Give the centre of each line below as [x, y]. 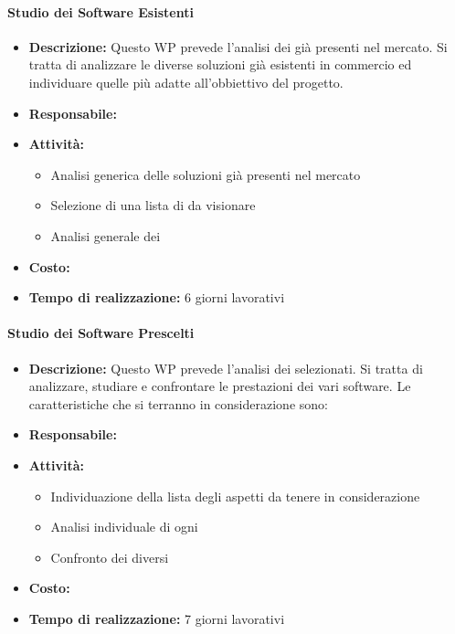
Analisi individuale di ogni [124, 527]
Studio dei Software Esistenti [101, 11]
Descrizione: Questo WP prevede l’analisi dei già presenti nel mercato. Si [238, 46]
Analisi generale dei [106, 235]
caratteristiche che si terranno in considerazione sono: [178, 403]
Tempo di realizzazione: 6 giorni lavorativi [157, 297]
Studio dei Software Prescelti [101, 333]
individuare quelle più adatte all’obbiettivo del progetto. [186, 82]
